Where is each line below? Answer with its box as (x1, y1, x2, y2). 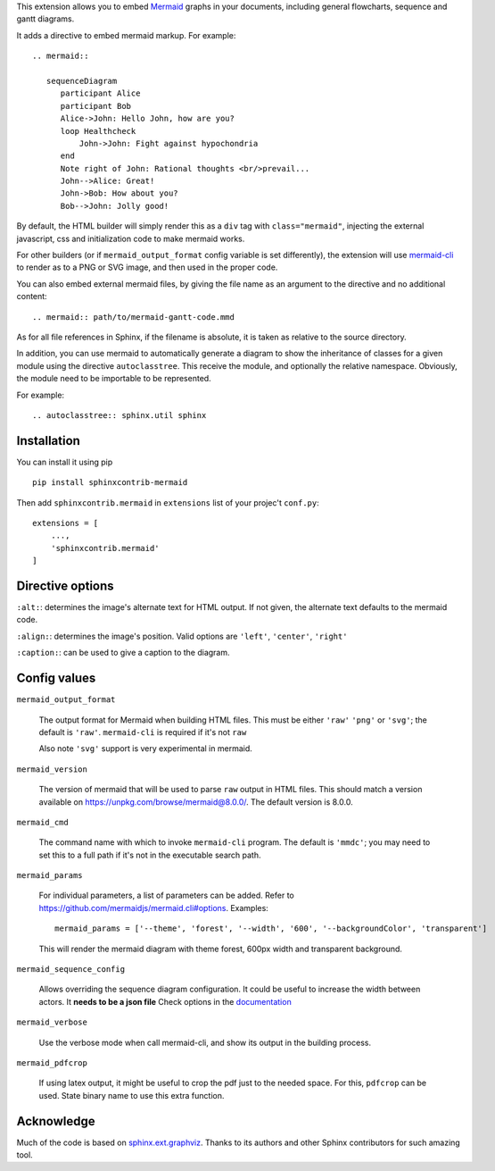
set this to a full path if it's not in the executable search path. (38, 849, 261, 860)
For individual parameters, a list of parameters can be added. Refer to (38, 890, 294, 901)
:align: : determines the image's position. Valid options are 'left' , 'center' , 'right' (16, 631, 348, 641)
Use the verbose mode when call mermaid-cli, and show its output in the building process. (38, 1037, 372, 1048)
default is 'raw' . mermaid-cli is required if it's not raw (38, 726, 247, 737)
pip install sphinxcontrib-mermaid (32, 478, 188, 488)
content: (16, 291, 48, 302)
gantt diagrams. (16, 13, 75, 24)
